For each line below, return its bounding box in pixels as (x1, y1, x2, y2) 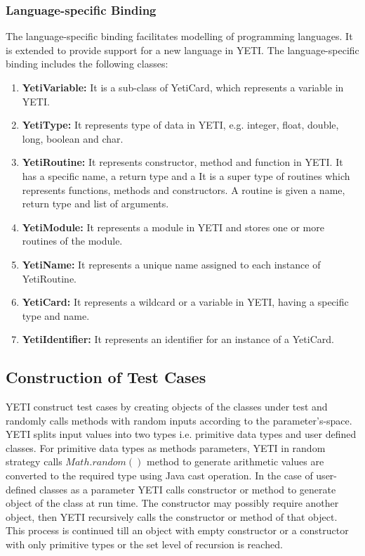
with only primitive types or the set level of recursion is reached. (6, 537, 283, 552)
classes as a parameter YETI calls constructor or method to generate (39, 481, 336, 496)
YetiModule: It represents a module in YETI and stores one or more (22, 219, 324, 234)
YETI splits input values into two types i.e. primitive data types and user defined (6, 427, 357, 441)
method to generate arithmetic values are (147, 454, 324, 469)
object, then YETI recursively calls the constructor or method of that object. (6, 509, 338, 524)
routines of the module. (22, 233, 123, 248)
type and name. (22, 308, 90, 323)
